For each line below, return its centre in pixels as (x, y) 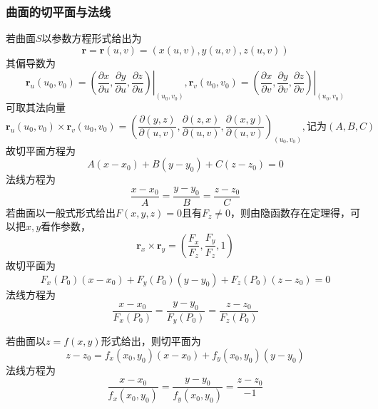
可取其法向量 (36, 107)
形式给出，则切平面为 (151, 341)
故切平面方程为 (41, 150)
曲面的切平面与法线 (58, 11)
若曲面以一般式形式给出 (61, 212)
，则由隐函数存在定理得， (291, 212)
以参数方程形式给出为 (92, 38)
